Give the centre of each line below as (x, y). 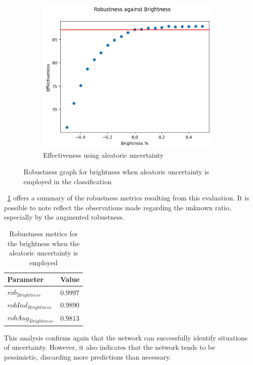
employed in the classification (68, 181)
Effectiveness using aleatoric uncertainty (103, 155)
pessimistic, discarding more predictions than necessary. (88, 357)
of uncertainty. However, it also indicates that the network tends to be (110, 347)
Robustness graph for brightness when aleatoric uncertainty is (116, 171)
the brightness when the (44, 243)
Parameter (25, 279)
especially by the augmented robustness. (64, 217)
